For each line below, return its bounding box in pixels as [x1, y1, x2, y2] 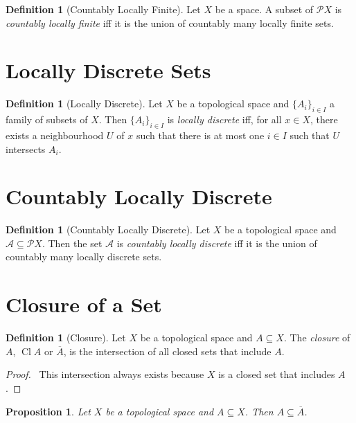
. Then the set [42, 235, 103, 250]
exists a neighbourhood [6, 127, 104, 142]
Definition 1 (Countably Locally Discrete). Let [6, 222, 211, 237]
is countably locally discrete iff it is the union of [116, 235, 317, 250]
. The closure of [283, 330, 350, 345]
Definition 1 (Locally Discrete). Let [6, 96, 163, 111]
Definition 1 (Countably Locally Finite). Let [6, 2, 201, 16]
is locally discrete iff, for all [167, 112, 282, 127]
